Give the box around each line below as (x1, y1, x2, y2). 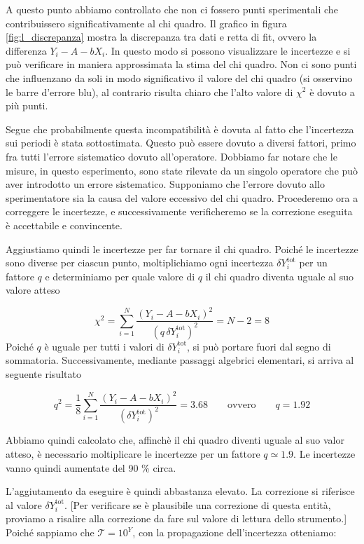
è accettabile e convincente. (6, 217, 122, 232)
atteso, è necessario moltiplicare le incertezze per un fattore (6, 447, 260, 461)
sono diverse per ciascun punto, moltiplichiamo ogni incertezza (6, 255, 274, 270)
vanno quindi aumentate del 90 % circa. (6, 460, 176, 475)
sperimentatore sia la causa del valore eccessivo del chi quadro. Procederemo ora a (6, 190, 358, 205)
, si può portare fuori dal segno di (186, 339, 331, 353)
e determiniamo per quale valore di (45, 268, 195, 283)
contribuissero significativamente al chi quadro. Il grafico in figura (6, 15, 287, 30)
